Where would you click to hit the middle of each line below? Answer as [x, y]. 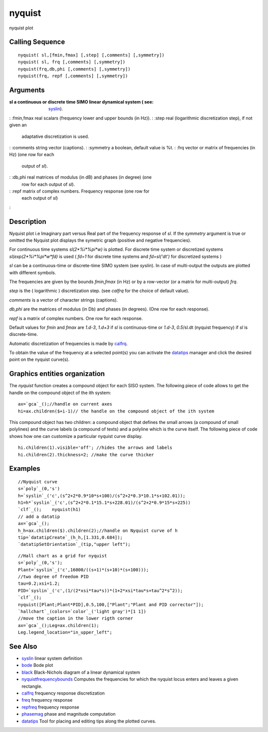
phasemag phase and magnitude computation [69, 714]
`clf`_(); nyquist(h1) [50, 510]
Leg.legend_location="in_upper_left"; [65, 632]
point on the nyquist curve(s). [39, 360]
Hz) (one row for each [32, 155]
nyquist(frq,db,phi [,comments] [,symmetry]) [74, 69]
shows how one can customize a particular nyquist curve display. [76, 436]
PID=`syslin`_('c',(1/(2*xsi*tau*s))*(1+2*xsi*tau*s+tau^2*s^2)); [100, 590]
